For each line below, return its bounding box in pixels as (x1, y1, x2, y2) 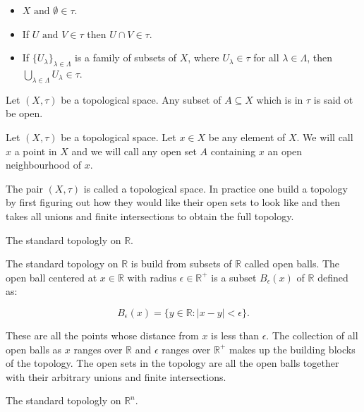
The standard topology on (6, 256, 119, 271)
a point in (14, 143, 57, 158)
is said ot (313, 92, 353, 107)
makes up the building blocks (229, 341, 356, 356)
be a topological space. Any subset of (61, 92, 222, 107)
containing (210, 143, 256, 158)
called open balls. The (244, 256, 340, 271)
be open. (6, 106, 43, 121)
